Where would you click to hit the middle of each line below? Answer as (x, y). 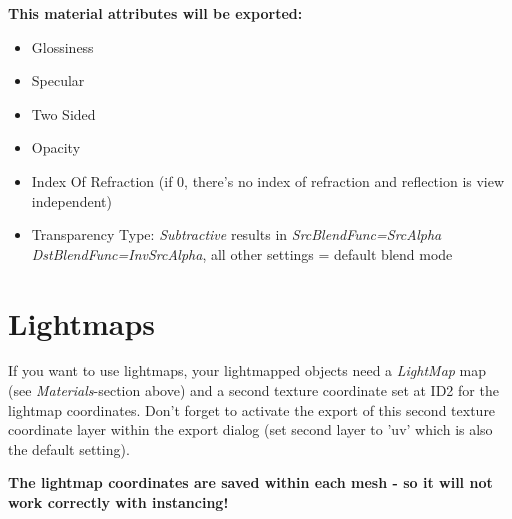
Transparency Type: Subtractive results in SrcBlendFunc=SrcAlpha (236, 234)
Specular (58, 80)
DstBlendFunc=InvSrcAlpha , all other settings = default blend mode (242, 253)
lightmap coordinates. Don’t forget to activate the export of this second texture (252, 409)
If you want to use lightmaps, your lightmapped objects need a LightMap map (247, 370)
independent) (71, 200)
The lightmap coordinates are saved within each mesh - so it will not (250, 482)
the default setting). (69, 448)
